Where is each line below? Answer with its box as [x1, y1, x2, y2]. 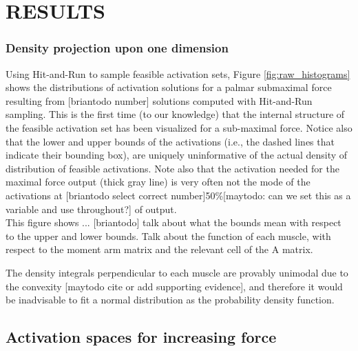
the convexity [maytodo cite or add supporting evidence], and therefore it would [6, 279, 343, 293]
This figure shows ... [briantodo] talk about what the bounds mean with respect [6, 215, 341, 230]
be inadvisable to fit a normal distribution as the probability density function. [6, 292, 335, 307]
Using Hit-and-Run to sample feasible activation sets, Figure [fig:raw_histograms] [6, 66, 350, 81]
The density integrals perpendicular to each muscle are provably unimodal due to [6, 265, 348, 279]
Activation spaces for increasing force [6, 326, 277, 348]
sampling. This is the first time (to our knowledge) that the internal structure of [6, 107, 345, 121]
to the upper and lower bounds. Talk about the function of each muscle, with [6, 228, 331, 243]
